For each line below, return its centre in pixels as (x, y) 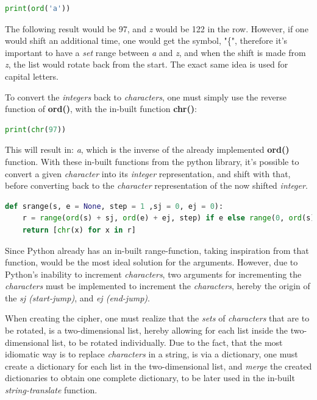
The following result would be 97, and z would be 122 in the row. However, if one (157, 28)
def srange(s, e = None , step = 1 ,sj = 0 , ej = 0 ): (114, 206)
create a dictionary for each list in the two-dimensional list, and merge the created (158, 366)
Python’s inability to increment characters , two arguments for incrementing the (153, 274)
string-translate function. (51, 390)
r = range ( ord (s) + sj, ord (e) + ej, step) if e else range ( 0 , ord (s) (169, 218)
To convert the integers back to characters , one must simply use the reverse (146, 96)
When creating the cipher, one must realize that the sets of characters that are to (157, 318)
